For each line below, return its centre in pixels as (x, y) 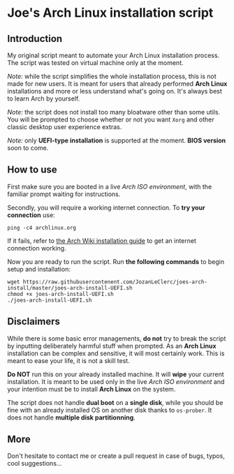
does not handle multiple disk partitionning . (72, 417)
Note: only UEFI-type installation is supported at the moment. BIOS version (117, 140)
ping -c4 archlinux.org (42, 228)
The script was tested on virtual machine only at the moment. (95, 63)
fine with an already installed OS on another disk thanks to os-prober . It (110, 410)
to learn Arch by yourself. (44, 98)
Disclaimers (34, 321)
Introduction (35, 39)
